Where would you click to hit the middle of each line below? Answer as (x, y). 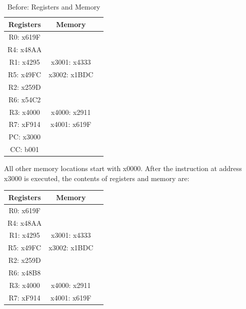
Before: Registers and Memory (54, 7)
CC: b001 (24, 149)
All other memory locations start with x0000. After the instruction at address (123, 168)
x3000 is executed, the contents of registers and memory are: (97, 178)
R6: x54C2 (24, 99)
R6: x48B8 (25, 272)
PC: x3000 (24, 137)
